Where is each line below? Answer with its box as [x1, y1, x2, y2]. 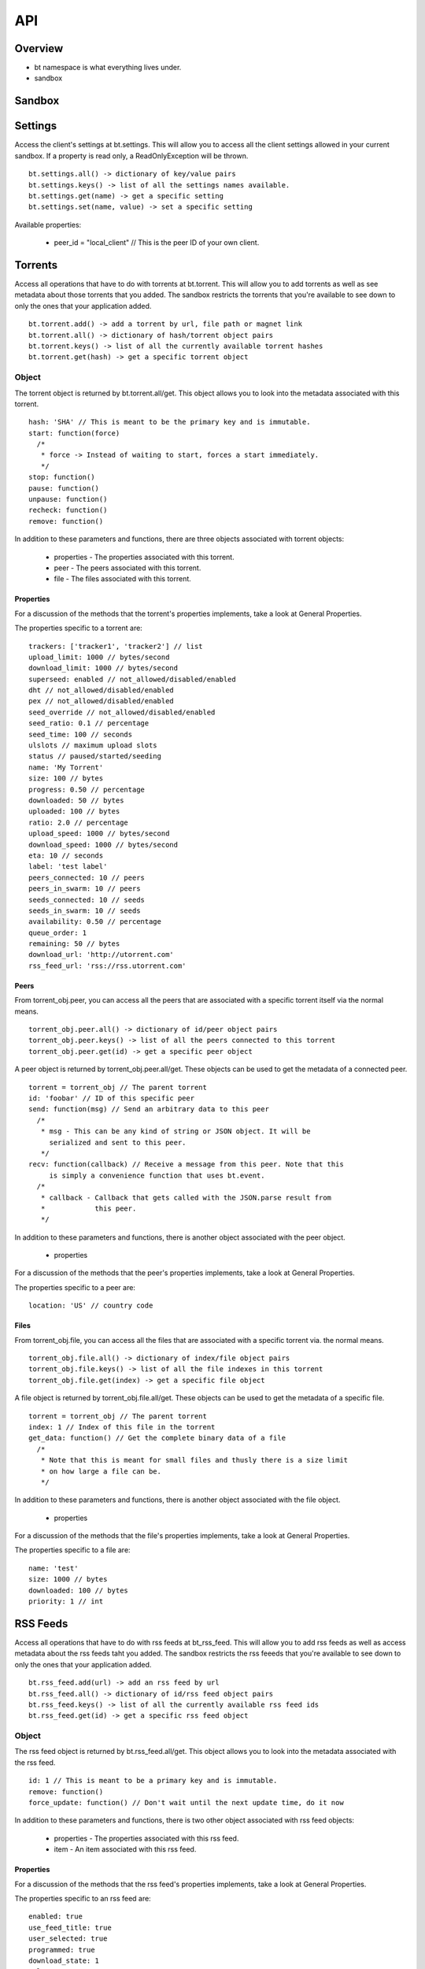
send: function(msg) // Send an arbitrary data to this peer [28, 1105, 269, 1114]
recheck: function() [28, 506, 108, 515]
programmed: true [28, 1945, 95, 1954]
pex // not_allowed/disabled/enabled [28, 697, 175, 706]
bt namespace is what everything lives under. [34, 63, 182, 72]
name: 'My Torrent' [28, 762, 104, 772]
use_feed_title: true [28, 1923, 112, 1932]
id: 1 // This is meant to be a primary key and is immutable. [28, 1776, 278, 1785]
